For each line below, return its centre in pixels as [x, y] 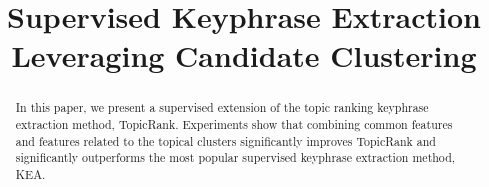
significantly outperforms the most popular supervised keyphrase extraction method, [235, 157]
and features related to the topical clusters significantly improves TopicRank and [225, 140]
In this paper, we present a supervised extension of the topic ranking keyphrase [222, 107]
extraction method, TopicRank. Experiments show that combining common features [234, 124]
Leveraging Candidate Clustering [244, 55]
